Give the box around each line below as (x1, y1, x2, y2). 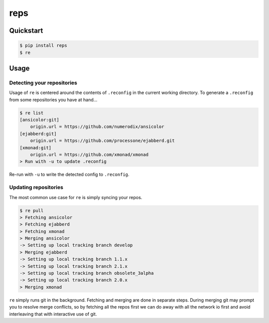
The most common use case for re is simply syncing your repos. (9, 194, 142, 200)
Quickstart (9, 26, 43, 35)
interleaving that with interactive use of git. (9, 311, 97, 317)
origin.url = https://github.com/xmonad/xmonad (30, 152, 149, 158)
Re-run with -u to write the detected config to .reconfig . (9, 172, 130, 178)
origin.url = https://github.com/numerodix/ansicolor (30, 124, 164, 129)
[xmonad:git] (19, 145, 52, 150)
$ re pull (19, 208, 44, 214)
